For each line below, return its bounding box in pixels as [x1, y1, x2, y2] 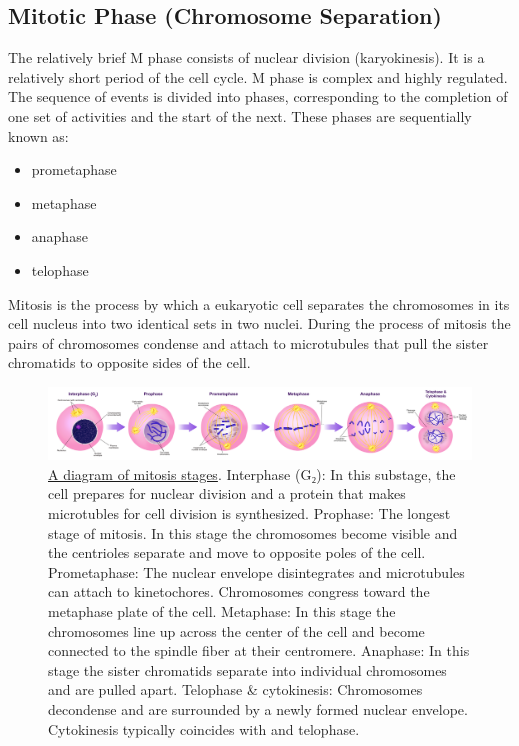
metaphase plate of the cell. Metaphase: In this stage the [48, 600, 396, 621]
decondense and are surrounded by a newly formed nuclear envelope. [48, 698, 468, 719]
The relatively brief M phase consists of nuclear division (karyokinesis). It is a [8, 47, 485, 68]
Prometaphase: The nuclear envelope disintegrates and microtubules [48, 561, 465, 582]
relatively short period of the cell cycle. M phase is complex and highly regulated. [8, 66, 508, 87]
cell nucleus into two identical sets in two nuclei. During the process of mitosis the [8, 313, 511, 334]
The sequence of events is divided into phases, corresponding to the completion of [8, 86, 508, 107]
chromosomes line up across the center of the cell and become [48, 620, 425, 641]
